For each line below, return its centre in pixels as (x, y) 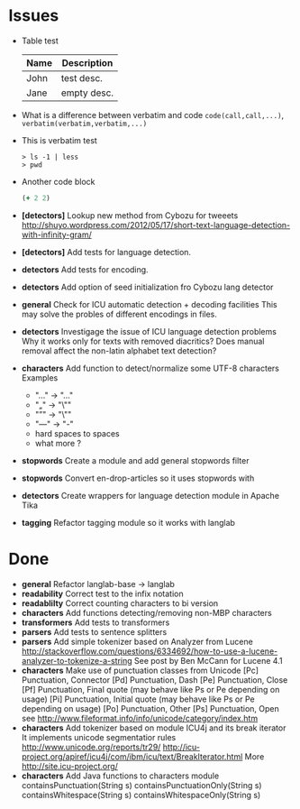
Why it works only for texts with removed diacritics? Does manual (143, 341)
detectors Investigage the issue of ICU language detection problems (149, 331)
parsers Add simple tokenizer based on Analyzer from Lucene (137, 641)
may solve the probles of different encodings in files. (119, 314)
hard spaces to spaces (77, 433)
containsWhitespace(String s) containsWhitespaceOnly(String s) (141, 795)
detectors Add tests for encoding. (85, 269)
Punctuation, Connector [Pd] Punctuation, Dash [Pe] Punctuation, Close (155, 680)
